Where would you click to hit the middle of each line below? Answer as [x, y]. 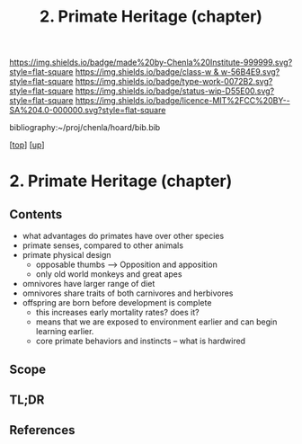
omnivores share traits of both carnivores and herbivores [128, 293]
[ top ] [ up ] [27, 145]
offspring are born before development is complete [117, 303]
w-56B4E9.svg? [250, 72]
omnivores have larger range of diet [89, 284]
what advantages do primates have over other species [123, 236]
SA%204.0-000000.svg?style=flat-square [88, 111]
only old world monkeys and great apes [109, 274]
